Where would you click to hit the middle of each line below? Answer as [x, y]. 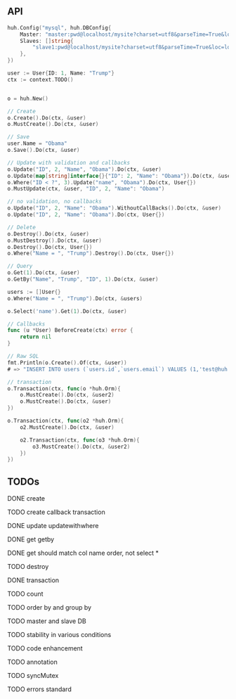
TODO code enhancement [45, 648]
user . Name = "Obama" [38, 143]
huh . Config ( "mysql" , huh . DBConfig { [59, 27]
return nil [36, 337]
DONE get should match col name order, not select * [83, 553]
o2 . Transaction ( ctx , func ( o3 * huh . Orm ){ [80, 440]
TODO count [25, 594]
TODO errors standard [39, 689]
